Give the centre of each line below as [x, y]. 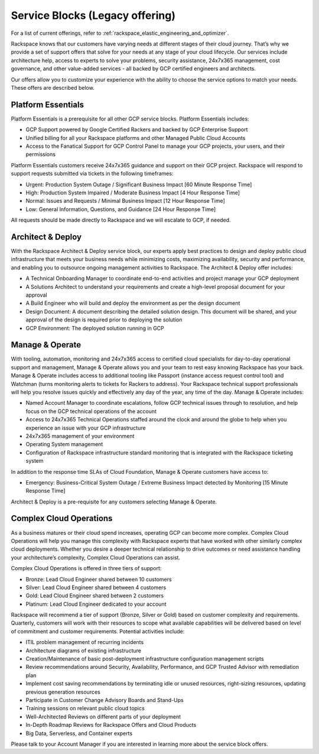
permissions [41, 154]
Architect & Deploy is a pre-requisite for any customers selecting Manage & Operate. [114, 502]
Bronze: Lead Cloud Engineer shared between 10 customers [99, 579]
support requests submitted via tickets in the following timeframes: [92, 174]
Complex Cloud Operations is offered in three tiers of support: [86, 568]
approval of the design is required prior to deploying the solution [104, 320]
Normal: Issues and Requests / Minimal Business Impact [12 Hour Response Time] [126, 201]
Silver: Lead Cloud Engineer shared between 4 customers [96, 587]
